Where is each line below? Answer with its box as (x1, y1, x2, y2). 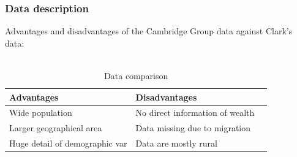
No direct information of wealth (135, 106, 255, 119)
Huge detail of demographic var (9, 137, 127, 150)
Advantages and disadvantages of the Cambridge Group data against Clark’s (5, 25, 293, 37)
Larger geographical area (9, 121, 102, 134)
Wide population (9, 106, 72, 119)
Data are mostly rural (135, 137, 217, 150)
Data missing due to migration (135, 121, 251, 134)
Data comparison (104, 69, 168, 82)
